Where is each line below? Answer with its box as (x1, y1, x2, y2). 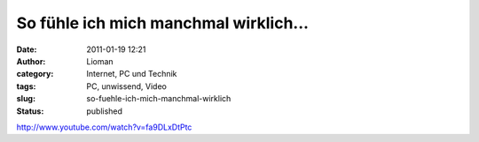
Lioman (86, 56, 114, 66)
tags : (16, 80, 36, 92)
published (86, 106, 123, 116)
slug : (16, 93, 35, 104)
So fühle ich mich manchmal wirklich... (16, 13, 310, 33)
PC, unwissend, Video (86, 80, 168, 92)
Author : (16, 56, 46, 66)
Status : (16, 106, 44, 116)
